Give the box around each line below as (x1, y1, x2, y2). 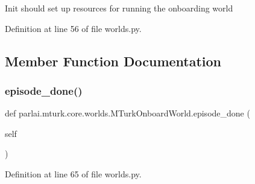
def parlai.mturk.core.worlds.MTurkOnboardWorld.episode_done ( (5, 107, 250, 119)
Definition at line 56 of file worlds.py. (5, 22, 142, 34)
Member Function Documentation (5, 51, 222, 70)
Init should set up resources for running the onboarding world (5, 2, 233, 14)
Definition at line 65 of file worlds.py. (5, 167, 142, 180)
